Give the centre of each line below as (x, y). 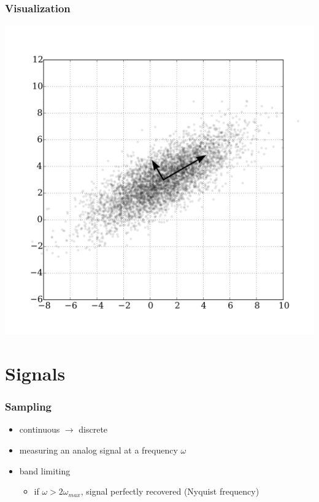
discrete (93, 429)
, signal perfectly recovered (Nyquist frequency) (170, 491)
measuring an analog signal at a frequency (98, 450)
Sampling (29, 407)
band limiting (45, 470)
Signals (35, 373)
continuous (40, 429)
